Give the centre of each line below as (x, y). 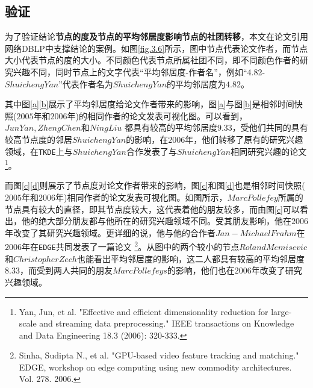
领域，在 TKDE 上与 (39, 151)
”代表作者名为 (86, 83)
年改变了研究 (277, 270)
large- (281, 311)
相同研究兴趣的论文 (269, 151)
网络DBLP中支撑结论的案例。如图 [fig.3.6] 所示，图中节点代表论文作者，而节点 (156, 48)
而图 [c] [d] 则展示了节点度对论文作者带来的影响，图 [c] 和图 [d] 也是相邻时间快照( (155, 185)
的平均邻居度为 (197, 83)
